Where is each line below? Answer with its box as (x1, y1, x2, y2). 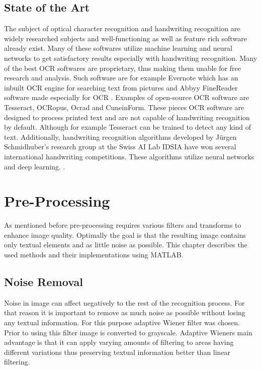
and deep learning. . (4, 161, 65, 171)
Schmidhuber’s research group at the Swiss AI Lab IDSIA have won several (4, 141, 236, 152)
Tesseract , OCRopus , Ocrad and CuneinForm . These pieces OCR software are (4, 102, 244, 112)
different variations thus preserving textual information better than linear (4, 346, 231, 357)
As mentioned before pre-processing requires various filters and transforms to (4, 220, 241, 230)
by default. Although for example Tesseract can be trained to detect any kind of (4, 122, 251, 132)
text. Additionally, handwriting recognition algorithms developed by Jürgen (4, 131, 237, 142)
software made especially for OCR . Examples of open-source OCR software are (4, 92, 249, 103)
